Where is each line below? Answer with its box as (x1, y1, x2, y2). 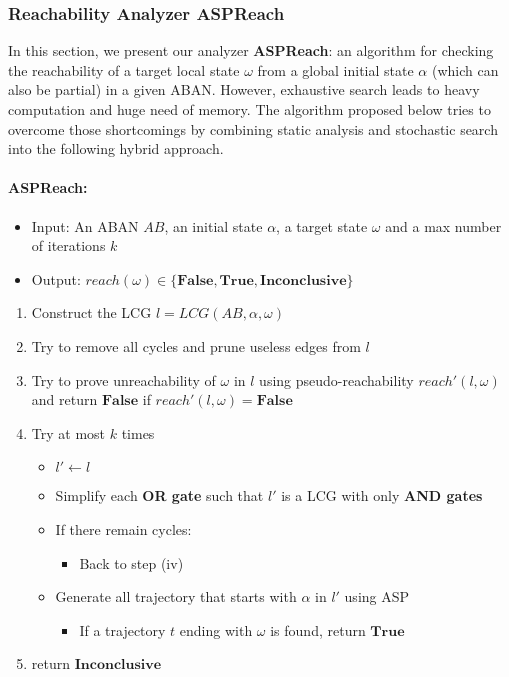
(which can (431, 59, 499, 80)
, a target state (276, 215, 368, 236)
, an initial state (164, 215, 263, 236)
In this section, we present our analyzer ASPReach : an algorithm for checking (8, 40, 494, 61)
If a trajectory (79, 619, 166, 640)
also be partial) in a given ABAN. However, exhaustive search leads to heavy (8, 79, 480, 100)
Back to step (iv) (79, 552, 184, 573)
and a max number (385, 215, 502, 236)
